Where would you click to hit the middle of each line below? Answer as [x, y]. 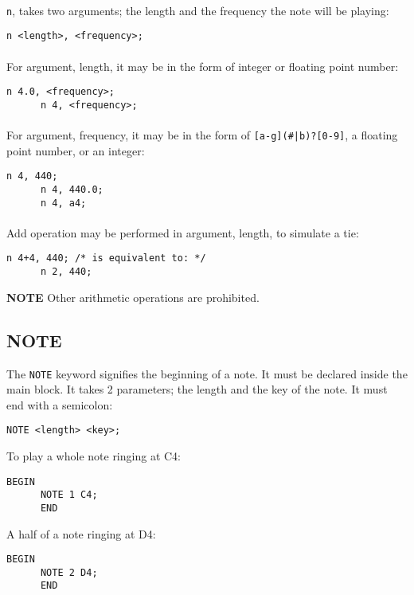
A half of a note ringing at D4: [81, 533]
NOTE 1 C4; [69, 495]
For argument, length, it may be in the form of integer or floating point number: [203, 66]
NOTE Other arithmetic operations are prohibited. [133, 297]
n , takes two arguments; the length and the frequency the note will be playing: [198, 10]
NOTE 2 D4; [69, 572]
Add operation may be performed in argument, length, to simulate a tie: [183, 232]
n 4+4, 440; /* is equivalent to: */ [106, 258]
